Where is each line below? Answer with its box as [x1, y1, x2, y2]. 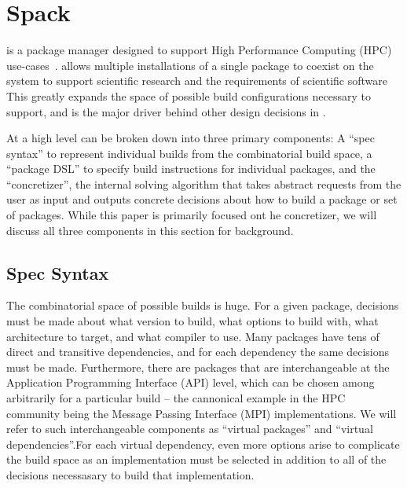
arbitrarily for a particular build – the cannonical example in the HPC [6, 390, 346, 406]
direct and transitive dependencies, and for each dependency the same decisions [6, 343, 389, 360]
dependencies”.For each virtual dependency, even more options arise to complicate [6, 435, 400, 452]
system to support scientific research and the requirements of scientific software [6, 72, 387, 89]
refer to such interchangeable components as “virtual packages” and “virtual [6, 420, 373, 437]
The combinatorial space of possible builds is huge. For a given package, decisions [6, 297, 399, 314]
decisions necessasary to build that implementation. [6, 466, 255, 482]
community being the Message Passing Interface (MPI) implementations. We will [6, 405, 397, 421]
